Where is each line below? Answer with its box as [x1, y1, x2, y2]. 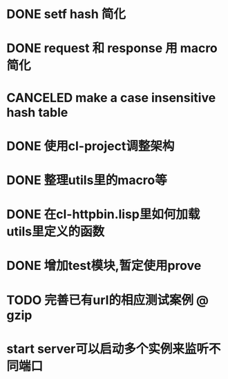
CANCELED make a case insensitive [6, 90, 216, 106]
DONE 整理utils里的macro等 [6, 172, 167, 188]
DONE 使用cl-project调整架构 [6, 138, 175, 154]
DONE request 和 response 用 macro [6, 41, 218, 56]
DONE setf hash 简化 [6, 6, 126, 22]
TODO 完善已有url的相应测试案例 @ [6, 292, 209, 308]
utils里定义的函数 [6, 224, 105, 240]
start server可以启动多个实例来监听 [6, 341, 209, 356]
